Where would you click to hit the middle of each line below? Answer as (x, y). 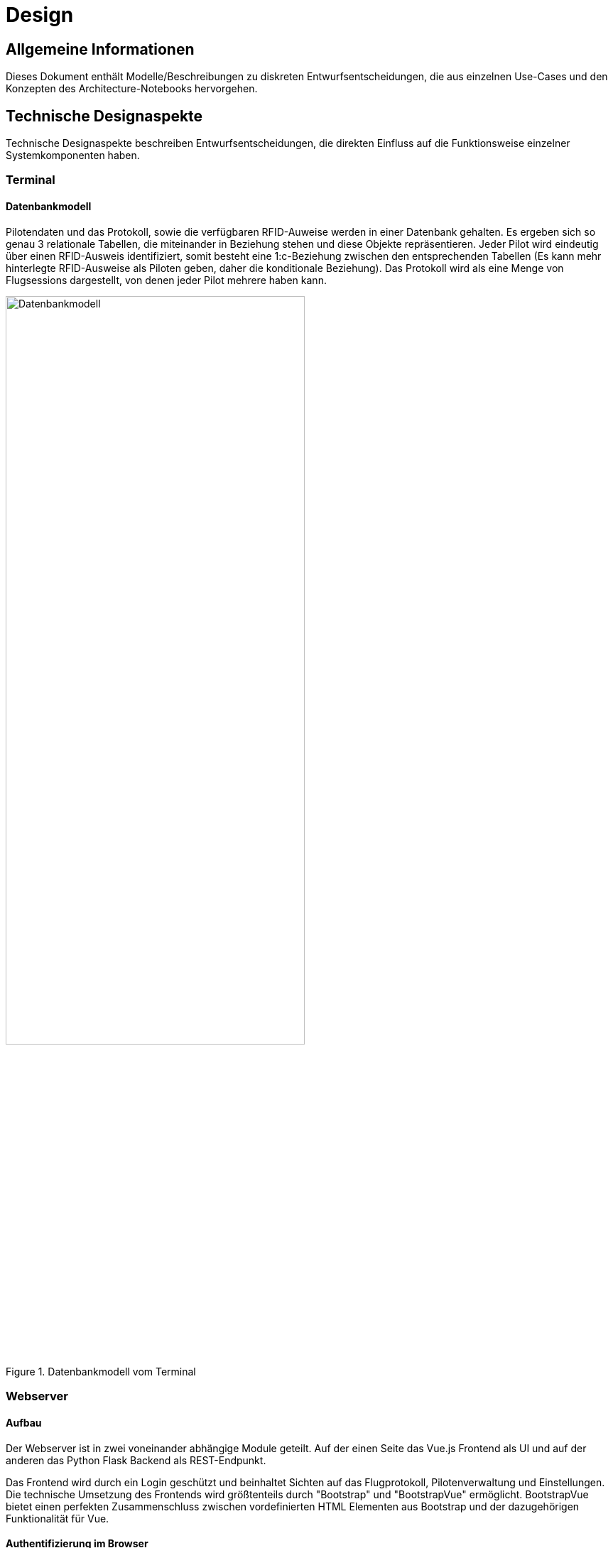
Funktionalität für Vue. (58, 1518)
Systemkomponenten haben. (73, 156)
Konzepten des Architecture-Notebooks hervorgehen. (132, 89)
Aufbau (24, 1422)
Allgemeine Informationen (100, 49)
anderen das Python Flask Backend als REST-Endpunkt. (136, 1460)
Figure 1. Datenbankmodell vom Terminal (101, 1372)
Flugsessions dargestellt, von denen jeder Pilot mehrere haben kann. (166, 280)
